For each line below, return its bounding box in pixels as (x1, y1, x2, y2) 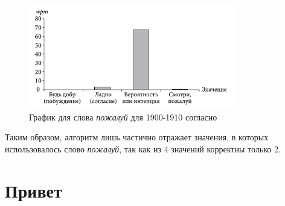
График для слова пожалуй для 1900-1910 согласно (29, 110, 217, 123)
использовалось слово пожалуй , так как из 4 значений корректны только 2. (5, 142, 281, 155)
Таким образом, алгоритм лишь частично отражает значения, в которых (5, 131, 269, 143)
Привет (5, 178, 62, 202)
